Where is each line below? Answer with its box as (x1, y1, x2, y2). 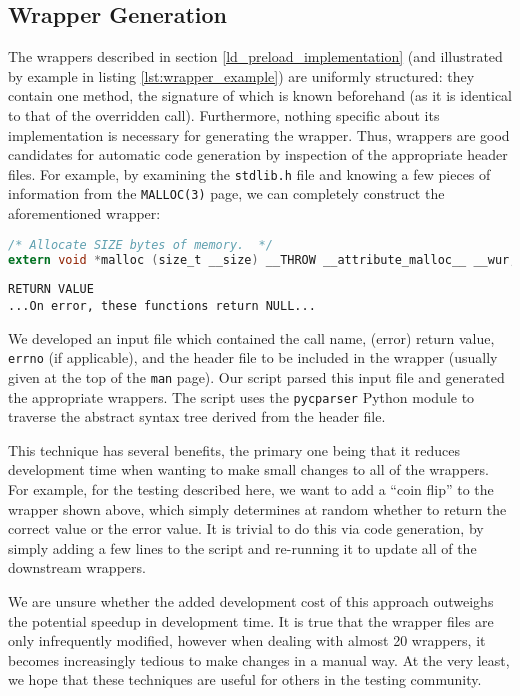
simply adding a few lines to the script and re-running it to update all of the (8, 537, 477, 558)
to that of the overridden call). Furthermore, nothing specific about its (8, 104, 440, 125)
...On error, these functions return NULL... (8, 299, 316, 314)
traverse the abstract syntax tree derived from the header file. (8, 406, 386, 427)
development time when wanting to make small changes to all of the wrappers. (8, 459, 489, 480)
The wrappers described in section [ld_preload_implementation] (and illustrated (8, 46, 503, 67)
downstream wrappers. (8, 557, 146, 578)
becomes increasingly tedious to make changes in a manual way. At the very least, (8, 649, 510, 670)
